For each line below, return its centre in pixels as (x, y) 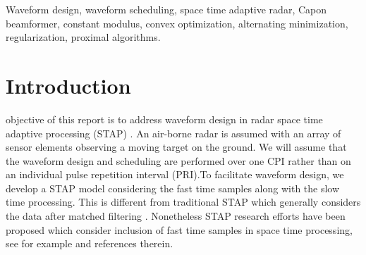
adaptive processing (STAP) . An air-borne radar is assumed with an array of (173, 133)
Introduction (68, 85)
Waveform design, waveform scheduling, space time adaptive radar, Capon (166, 9)
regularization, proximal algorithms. (83, 37)
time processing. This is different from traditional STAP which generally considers (183, 202)
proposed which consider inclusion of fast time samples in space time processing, (179, 229)
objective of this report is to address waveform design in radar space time (164, 119)
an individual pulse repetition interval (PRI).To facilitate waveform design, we (175, 174)
